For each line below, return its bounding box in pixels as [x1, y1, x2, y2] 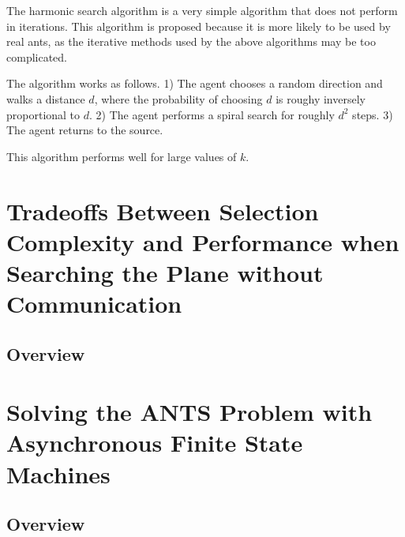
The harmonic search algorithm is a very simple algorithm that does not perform [6, 2, 398, 18]
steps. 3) [352, 106, 393, 122]
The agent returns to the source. [6, 122, 163, 138]
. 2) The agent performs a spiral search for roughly [89, 106, 335, 122]
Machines [6, 457, 111, 490]
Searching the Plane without [6, 256, 324, 288]
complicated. [6, 48, 67, 65]
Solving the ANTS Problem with [6, 396, 373, 428]
